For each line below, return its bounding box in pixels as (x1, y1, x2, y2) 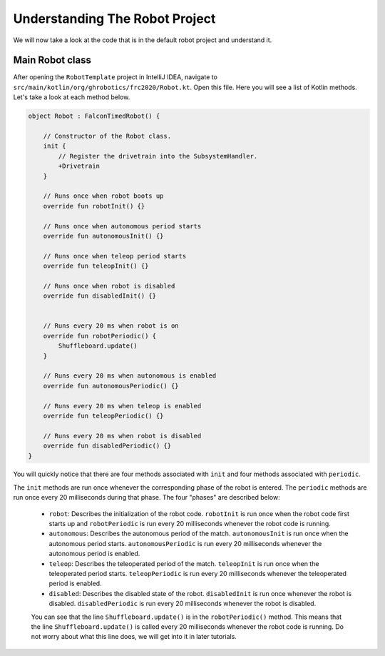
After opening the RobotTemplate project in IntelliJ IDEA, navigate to (13, 73, 217, 81)
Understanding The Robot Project (13, 11, 216, 26)
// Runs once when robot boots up (43, 192, 164, 200)
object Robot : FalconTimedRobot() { (28, 112, 160, 121)
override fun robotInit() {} (43, 202, 145, 210)
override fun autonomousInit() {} (43, 232, 164, 240)
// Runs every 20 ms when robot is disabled (43, 432, 202, 440)
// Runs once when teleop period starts (43, 252, 187, 260)
